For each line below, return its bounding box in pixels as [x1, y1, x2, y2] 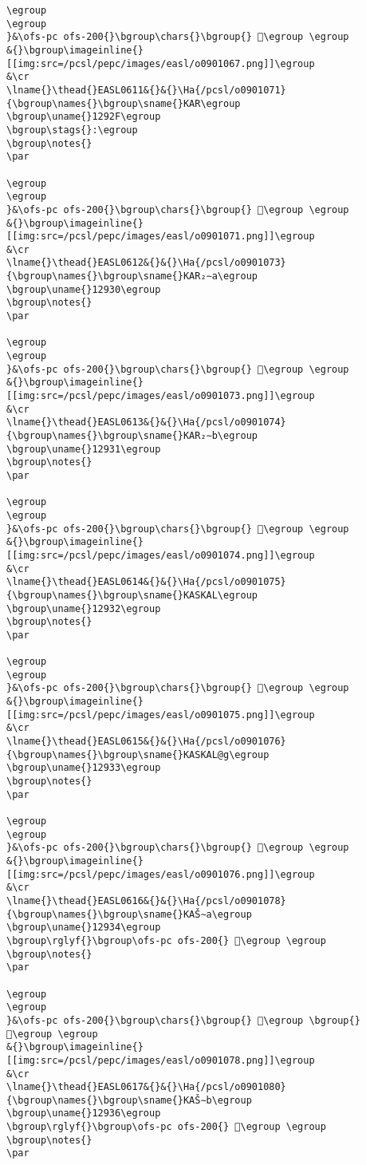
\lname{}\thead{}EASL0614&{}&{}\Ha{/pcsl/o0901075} [6, 576, 286, 588]
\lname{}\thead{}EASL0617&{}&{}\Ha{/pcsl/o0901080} [6, 1081, 286, 1093]
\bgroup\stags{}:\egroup [6, 124, 138, 136]
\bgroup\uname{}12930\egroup [6, 283, 161, 295]
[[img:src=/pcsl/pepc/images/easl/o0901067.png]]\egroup [6, 57, 315, 69]
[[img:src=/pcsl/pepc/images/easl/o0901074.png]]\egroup [6, 549, 315, 561]
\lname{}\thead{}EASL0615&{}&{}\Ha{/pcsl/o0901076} [6, 736, 286, 748]
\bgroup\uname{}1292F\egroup [6, 111, 161, 123]
